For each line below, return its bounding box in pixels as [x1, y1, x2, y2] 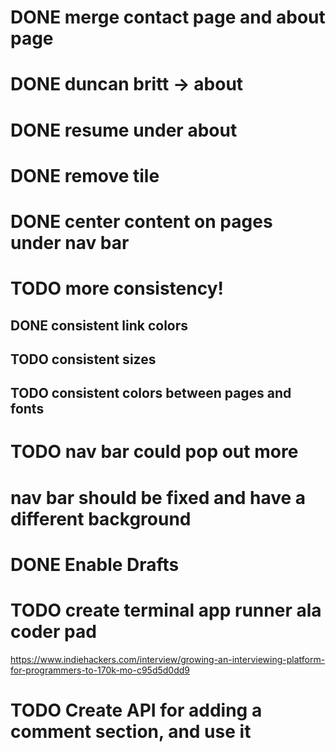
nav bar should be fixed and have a [10, 486, 307, 509]
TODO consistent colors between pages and [10, 385, 292, 402]
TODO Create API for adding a [10, 699, 263, 721]
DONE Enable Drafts [10, 553, 180, 576]
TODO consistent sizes [10, 351, 157, 368]
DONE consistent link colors [10, 317, 189, 334]
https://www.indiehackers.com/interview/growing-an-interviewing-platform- [10, 653, 326, 665]
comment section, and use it [10, 720, 252, 743]
